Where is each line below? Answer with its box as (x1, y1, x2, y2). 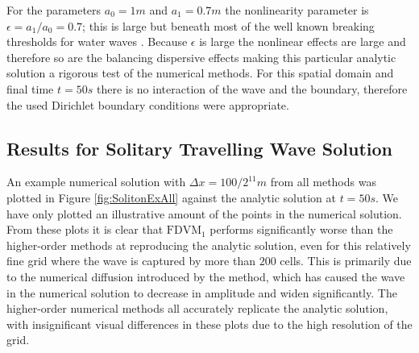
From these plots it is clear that (6, 221, 164, 238)
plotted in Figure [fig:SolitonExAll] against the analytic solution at (6, 189, 337, 206)
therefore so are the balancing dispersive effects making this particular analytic (6, 48, 396, 65)
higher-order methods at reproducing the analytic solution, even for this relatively (6, 236, 411, 253)
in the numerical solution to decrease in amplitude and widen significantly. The (6, 284, 397, 301)
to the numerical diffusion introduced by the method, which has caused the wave (6, 268, 405, 284)
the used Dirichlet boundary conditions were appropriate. (6, 96, 289, 113)
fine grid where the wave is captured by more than (6, 252, 255, 269)
